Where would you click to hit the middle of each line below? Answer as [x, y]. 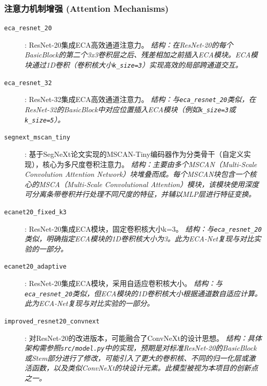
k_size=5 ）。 [45, 119]
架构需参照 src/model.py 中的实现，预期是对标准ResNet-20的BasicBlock [141, 348]
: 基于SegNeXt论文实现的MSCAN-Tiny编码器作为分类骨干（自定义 [134, 154]
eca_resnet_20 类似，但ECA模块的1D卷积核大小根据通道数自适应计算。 [143, 293]
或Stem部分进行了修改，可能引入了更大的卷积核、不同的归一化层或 [137, 358]
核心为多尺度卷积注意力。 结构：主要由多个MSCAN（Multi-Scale [150, 164]
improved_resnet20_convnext [52, 321]
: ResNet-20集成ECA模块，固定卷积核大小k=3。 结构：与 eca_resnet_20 [143, 228]
